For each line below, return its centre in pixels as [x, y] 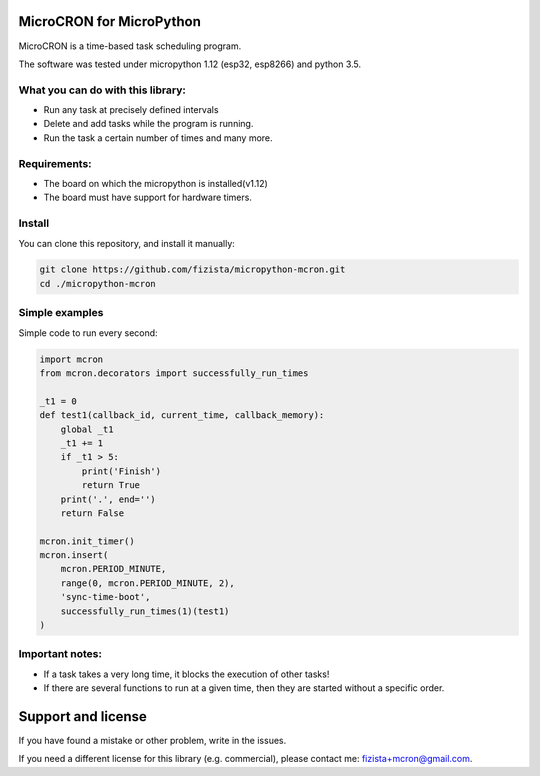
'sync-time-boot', [105, 597]
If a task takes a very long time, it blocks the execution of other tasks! [186, 674]
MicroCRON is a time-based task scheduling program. [130, 46]
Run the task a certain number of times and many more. [158, 137]
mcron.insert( [74, 555]
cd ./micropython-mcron [98, 283]
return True [110, 485]
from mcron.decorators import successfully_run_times [174, 373]
